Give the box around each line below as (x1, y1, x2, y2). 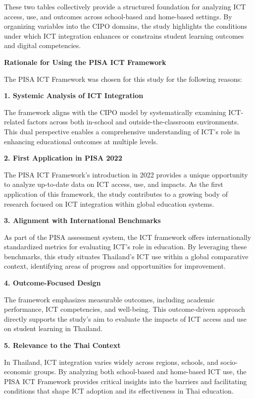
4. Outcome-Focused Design (4, 278, 101, 288)
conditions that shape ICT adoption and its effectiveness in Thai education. (4, 386, 234, 396)
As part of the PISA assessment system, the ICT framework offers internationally (4, 231, 252, 242)
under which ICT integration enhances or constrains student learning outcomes (4, 30, 244, 41)
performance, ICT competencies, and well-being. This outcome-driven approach (4, 304, 245, 314)
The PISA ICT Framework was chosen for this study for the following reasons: (4, 73, 242, 84)
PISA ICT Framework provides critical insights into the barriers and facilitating (4, 376, 247, 386)
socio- (220, 356, 238, 367)
